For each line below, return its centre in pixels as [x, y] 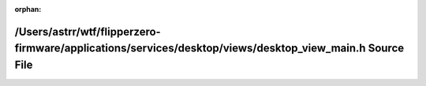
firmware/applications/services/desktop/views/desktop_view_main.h [190, 49]
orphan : [28, 9]
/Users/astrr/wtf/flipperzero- [88, 32]
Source [386, 49]
